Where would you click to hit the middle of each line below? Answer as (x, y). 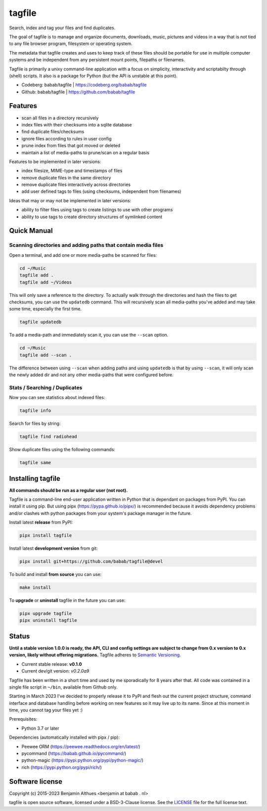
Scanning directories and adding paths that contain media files (86, 245)
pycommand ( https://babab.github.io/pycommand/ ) (74, 753)
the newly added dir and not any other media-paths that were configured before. (91, 375)
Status (20, 636)
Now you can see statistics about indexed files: (57, 398)
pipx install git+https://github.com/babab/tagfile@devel (91, 562)
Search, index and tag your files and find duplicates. (62, 28)
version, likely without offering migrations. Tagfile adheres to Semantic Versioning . (95, 655)
